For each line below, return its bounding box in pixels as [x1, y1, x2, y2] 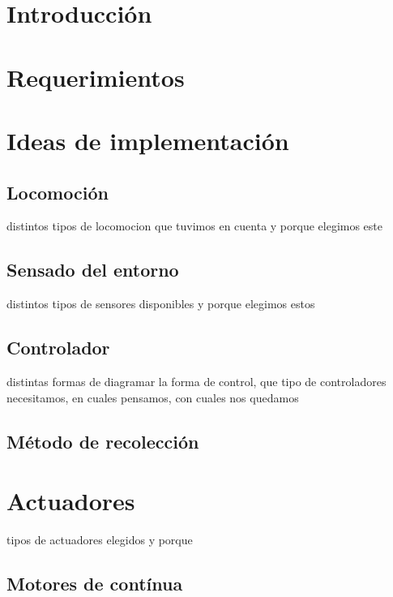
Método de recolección [6, 428, 199, 453]
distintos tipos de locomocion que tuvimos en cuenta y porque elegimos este [6, 217, 383, 234]
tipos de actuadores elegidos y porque [6, 531, 193, 548]
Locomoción [6, 179, 109, 204]
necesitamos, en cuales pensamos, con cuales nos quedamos [6, 389, 299, 406]
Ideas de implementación [6, 123, 289, 157]
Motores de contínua [6, 571, 183, 595]
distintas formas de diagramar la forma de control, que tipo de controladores [6, 372, 387, 389]
